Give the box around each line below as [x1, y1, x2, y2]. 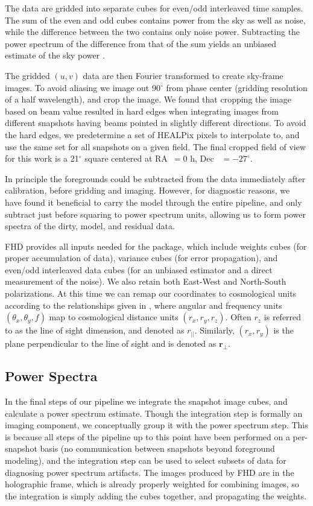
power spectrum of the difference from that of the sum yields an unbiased [5, 37, 277, 49]
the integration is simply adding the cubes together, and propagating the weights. [5, 489, 307, 502]
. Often [225, 311, 251, 323]
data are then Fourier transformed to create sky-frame [83, 69, 283, 81]
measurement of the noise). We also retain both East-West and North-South [5, 275, 286, 288]
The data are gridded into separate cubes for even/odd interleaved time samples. [5, 2, 303, 14]
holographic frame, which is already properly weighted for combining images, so [5, 478, 299, 490]
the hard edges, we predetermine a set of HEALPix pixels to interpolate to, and [5, 128, 300, 141]
